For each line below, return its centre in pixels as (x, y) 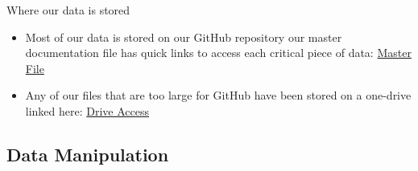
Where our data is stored (68, 10)
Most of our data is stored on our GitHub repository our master (184, 37)
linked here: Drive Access (87, 110)
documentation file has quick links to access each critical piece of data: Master (218, 53)
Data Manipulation (88, 154)
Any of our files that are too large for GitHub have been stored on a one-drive (218, 95)
